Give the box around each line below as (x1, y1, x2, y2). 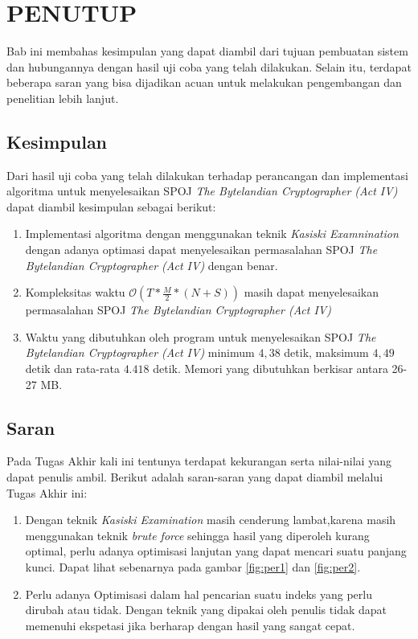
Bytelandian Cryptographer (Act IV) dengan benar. (25, 256, 278, 273)
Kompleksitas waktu (25, 284, 125, 301)
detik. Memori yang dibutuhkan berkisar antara (153, 360, 388, 377)
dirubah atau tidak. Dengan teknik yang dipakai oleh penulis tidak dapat (25, 601, 387, 618)
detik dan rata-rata (25, 360, 120, 377)
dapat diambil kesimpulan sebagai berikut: (6, 198, 216, 215)
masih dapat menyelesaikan (244, 284, 379, 301)
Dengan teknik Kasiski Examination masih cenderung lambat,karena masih (25, 511, 396, 528)
